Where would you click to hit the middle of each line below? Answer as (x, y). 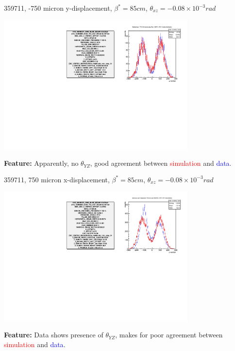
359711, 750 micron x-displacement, (57, 179)
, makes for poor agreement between (169, 335)
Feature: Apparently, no (41, 163)
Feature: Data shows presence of (54, 335)
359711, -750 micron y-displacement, (58, 8)
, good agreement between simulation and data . (161, 163)
